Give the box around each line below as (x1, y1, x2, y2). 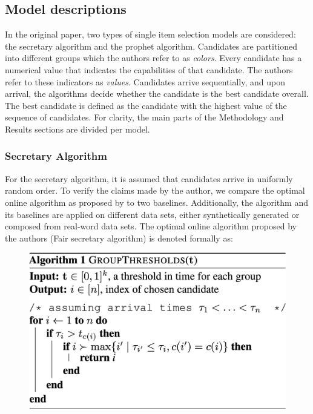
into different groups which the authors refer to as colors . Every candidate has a (5, 51, 302, 64)
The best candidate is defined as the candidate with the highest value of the (5, 99, 287, 111)
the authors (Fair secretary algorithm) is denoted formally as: (5, 231, 233, 244)
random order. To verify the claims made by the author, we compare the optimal (5, 184, 305, 197)
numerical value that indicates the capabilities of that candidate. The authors (5, 63, 293, 76)
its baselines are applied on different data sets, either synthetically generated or (5, 208, 300, 220)
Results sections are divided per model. (5, 122, 150, 135)
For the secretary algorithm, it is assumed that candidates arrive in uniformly (5, 172, 293, 185)
